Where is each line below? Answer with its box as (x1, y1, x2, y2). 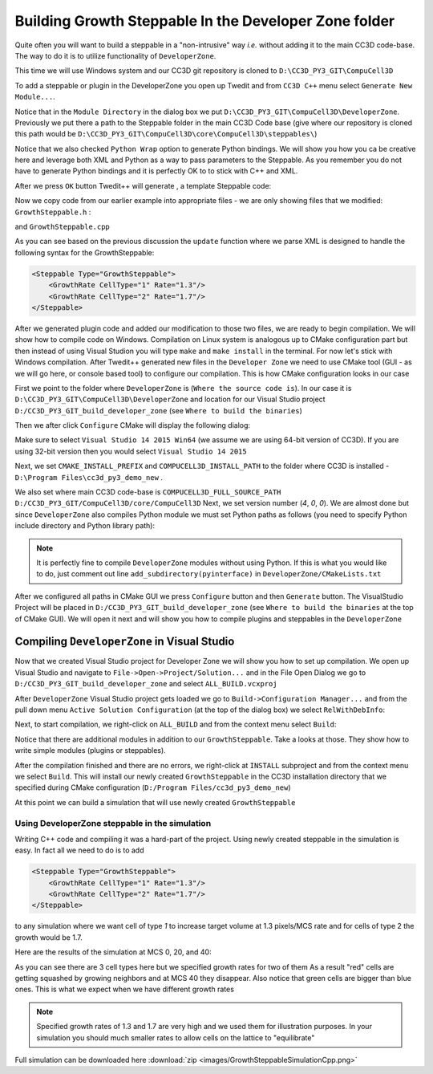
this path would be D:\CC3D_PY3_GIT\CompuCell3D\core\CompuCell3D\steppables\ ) (14, 129, 318, 139)
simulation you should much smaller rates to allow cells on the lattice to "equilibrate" (36, 1032, 315, 1043)
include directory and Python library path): (14, 521, 156, 531)
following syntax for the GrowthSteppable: (14, 247, 155, 257)
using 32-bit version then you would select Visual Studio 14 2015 (14, 446, 248, 456)
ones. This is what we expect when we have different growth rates (14, 984, 234, 995)
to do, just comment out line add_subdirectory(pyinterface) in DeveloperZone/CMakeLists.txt (36, 569, 382, 579)
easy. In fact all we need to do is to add (14, 845, 144, 855)
